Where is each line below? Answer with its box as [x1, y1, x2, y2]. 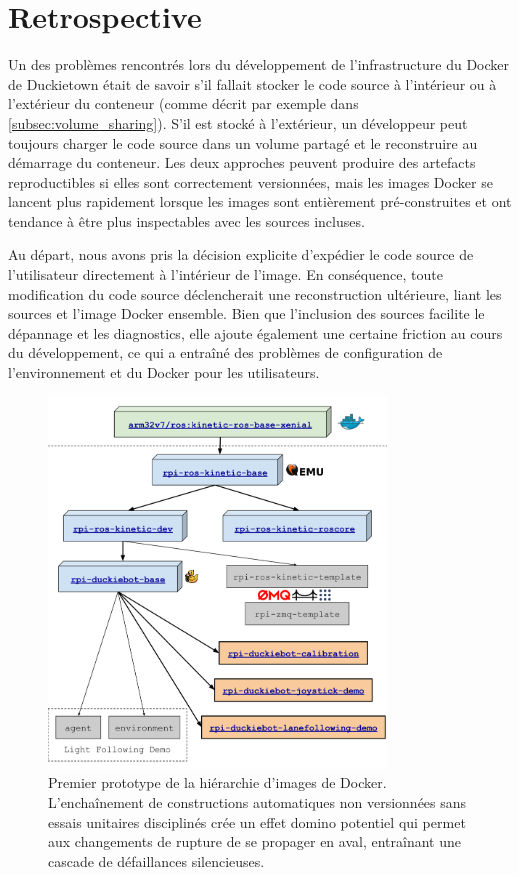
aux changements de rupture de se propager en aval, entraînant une [48, 831, 461, 852]
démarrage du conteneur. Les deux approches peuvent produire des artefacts [8, 152, 476, 173]
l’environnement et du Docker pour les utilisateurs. [8, 362, 320, 383]
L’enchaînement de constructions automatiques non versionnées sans [48, 792, 467, 813]
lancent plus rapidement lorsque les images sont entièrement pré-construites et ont [8, 191, 512, 212]
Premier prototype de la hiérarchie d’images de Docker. [48, 772, 387, 793]
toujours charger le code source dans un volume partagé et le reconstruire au [8, 132, 478, 153]
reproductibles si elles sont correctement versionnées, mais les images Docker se [8, 171, 493, 192]
